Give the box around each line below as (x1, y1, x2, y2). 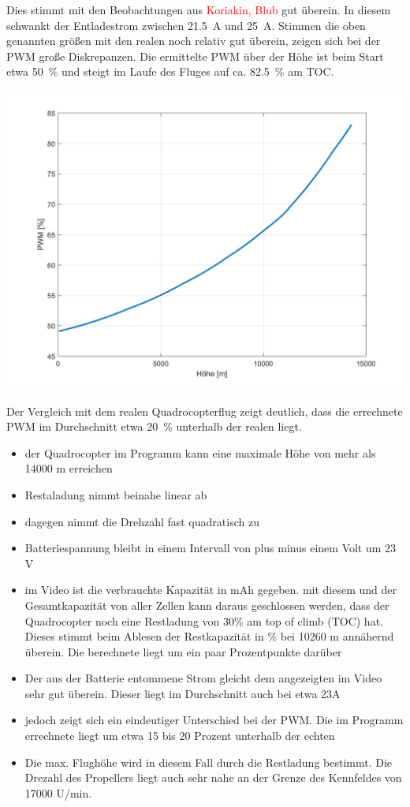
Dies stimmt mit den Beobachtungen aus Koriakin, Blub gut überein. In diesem (6, 2, 391, 17)
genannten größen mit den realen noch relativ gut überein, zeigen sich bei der (6, 32, 381, 49)
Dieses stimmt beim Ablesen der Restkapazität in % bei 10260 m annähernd (24, 628, 394, 644)
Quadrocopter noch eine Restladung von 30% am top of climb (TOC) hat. (24, 612, 383, 629)
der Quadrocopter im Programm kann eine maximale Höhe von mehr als (24, 444, 376, 461)
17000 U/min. (24, 784, 92, 801)
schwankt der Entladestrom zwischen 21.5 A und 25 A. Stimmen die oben (6, 17, 366, 33)
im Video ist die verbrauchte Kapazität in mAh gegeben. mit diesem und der (24, 581, 397, 598)
